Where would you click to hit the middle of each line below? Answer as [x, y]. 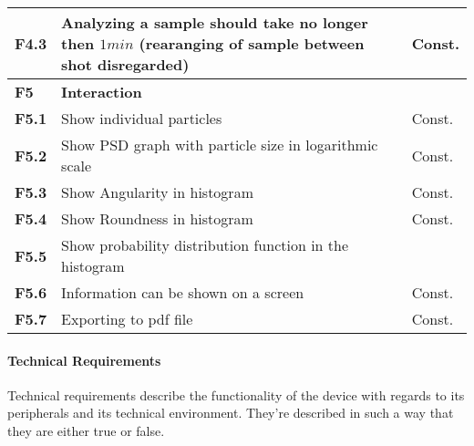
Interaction [102, 92]
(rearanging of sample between [252, 43]
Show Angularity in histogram [157, 192]
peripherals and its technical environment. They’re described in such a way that [231, 413]
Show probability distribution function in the [205, 245]
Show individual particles [142, 118]
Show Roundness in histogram [157, 218]
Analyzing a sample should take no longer [215, 22]
